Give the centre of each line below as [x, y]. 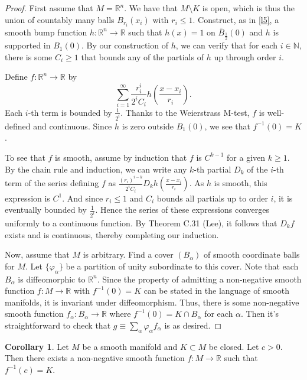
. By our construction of [125, 45]
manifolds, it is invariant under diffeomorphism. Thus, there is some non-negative [152, 302]
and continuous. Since [73, 126]
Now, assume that [37, 254]
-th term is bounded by [70, 112]
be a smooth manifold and [130, 346]
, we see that [227, 126]
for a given [246, 157]
